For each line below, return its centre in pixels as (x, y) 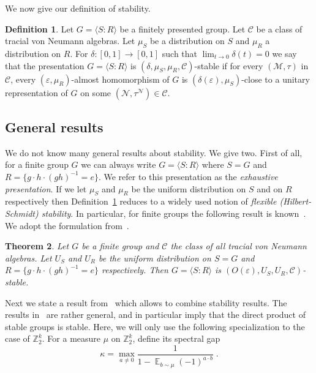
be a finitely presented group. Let (182, 28)
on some (96, 92)
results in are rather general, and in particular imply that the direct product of (155, 315)
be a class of (279, 28)
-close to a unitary (276, 79)
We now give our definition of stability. (78, 8)
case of (17, 338)
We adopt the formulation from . (67, 225)
